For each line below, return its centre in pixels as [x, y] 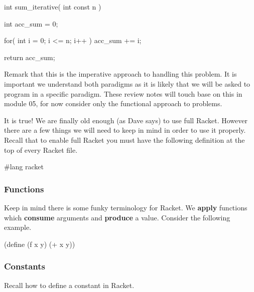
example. [18, 227]
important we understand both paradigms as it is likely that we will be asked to [127, 83]
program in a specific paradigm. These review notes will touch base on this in [123, 93]
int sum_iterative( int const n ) [53, 7]
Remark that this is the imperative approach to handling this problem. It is [120, 74]
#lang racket [24, 167]
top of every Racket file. [41, 150]
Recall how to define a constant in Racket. [69, 285]
